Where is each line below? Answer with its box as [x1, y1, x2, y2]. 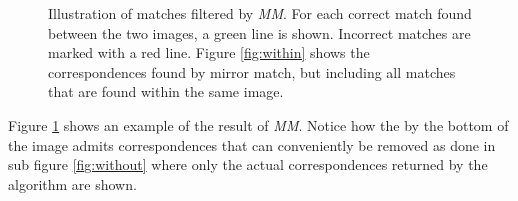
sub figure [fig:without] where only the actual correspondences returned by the [8, 154, 488, 175]
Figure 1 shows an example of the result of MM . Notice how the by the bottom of [8, 114, 509, 135]
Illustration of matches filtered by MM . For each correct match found [48, 3, 472, 23]
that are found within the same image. [48, 81, 284, 102]
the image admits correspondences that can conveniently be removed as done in [8, 134, 496, 155]
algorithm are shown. [8, 173, 137, 194]
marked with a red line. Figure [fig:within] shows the [48, 42, 370, 63]
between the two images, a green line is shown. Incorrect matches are [48, 22, 471, 43]
